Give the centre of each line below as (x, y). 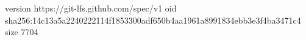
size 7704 (22, 32)
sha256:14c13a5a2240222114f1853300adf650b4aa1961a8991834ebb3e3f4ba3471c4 (153, 20)
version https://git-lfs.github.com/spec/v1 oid (91, 8)
